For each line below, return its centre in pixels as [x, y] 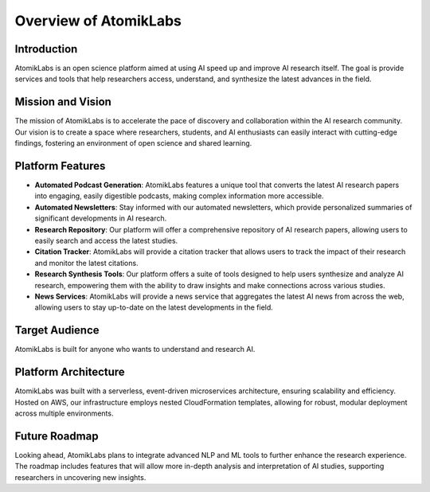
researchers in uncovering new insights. [80, 477]
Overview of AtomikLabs [98, 21]
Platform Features [60, 166]
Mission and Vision [63, 102]
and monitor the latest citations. [86, 263]
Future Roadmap [57, 436]
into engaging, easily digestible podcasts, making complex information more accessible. [179, 196]
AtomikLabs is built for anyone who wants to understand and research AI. [135, 349]
